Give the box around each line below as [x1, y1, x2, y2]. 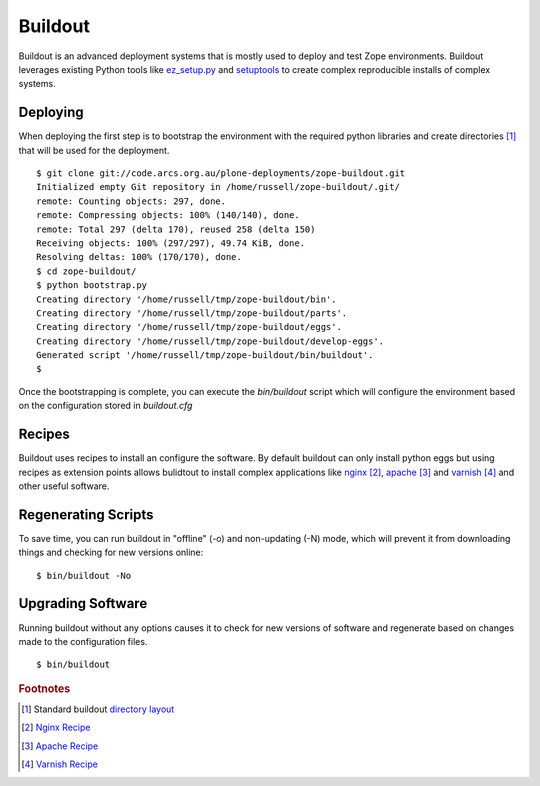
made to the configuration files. [18, 635, 148, 647]
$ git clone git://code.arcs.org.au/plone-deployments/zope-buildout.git [36, 168, 406, 179]
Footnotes [18, 681, 71, 695]
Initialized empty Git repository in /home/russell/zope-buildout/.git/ [36, 181, 400, 193]
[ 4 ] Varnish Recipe [21, 758, 99, 770]
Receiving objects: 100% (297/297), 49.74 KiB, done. [36, 237, 305, 249]
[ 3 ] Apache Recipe [21, 740, 99, 752]
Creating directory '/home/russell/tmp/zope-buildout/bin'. [36, 293, 337, 305]
